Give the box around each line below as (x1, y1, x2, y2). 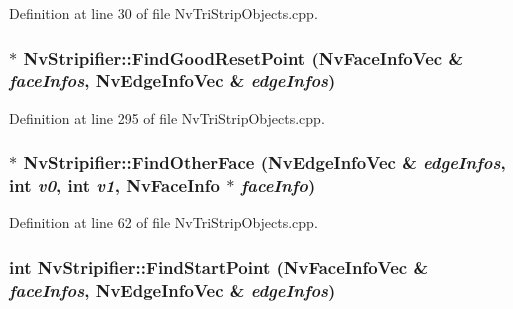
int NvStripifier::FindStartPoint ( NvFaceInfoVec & (9, 254, 429, 279)
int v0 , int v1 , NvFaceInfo (9, 173, 220, 198)
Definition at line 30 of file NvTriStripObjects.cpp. (9, 3, 318, 23)
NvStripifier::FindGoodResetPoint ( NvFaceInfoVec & (23, 45, 464, 70)
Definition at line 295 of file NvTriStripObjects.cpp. (9, 107, 325, 128)
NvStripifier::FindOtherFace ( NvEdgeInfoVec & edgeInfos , (23, 150, 506, 175)
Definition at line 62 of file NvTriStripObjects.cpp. (9, 212, 318, 233)
